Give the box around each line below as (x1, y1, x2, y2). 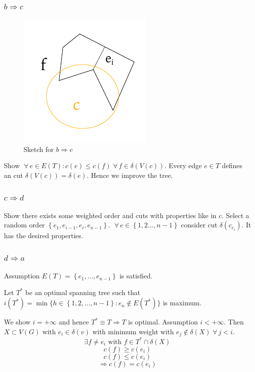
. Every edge (164, 160, 202, 171)
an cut (4, 170, 23, 180)
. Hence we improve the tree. (86, 170, 173, 180)
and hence (58, 317, 89, 327)
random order (4, 220, 45, 230)
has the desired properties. (4, 230, 83, 241)
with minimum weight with (92, 326, 174, 336)
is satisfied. (119, 271, 153, 281)
